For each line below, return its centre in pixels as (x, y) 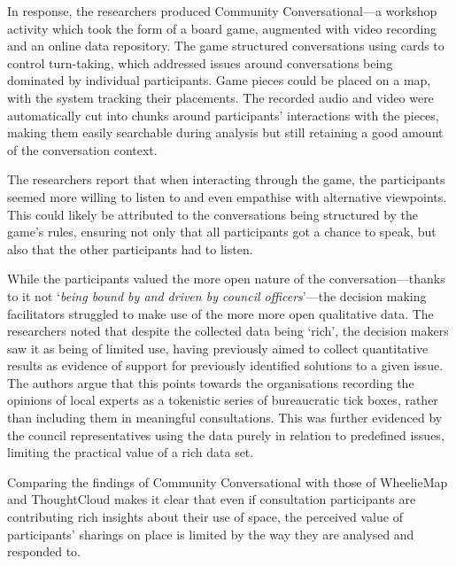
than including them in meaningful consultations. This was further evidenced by (225, 418)
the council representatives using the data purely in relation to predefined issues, (226, 434)
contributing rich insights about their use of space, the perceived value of (205, 517)
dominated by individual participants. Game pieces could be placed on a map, (219, 80)
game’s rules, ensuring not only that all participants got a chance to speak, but (222, 232)
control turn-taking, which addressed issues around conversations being (200, 62)
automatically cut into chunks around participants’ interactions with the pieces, (223, 115)
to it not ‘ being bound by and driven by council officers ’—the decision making (217, 295)
